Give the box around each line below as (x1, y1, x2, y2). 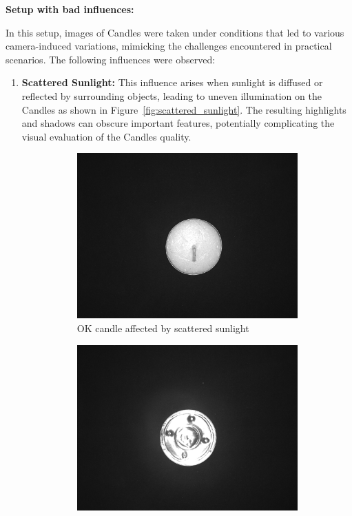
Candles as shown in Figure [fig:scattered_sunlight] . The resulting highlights (21, 102, 346, 116)
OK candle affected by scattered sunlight (76, 321, 249, 336)
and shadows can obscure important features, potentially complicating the (21, 116, 335, 130)
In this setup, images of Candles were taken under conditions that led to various (6, 25, 344, 39)
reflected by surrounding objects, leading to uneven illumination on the (21, 88, 322, 103)
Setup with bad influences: (6, 2, 134, 16)
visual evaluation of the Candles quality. (21, 129, 191, 143)
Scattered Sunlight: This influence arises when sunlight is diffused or (21, 75, 323, 90)
